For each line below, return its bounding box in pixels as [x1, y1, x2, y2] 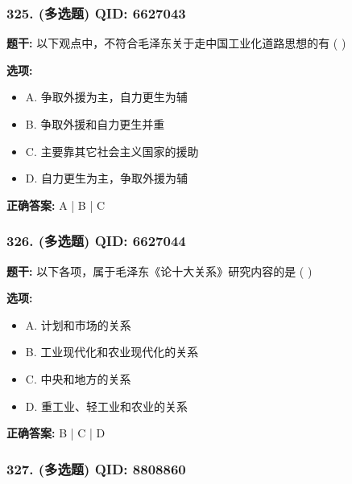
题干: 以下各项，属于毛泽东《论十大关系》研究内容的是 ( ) [6, 262, 313, 279]
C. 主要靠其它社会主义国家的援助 [25, 142, 199, 159]
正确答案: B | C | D [6, 425, 106, 441]
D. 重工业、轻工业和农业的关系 [25, 397, 188, 414]
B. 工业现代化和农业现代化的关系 [25, 343, 199, 360]
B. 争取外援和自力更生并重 [25, 116, 165, 132]
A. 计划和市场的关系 [25, 316, 131, 333]
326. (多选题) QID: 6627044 [6, 231, 186, 251]
